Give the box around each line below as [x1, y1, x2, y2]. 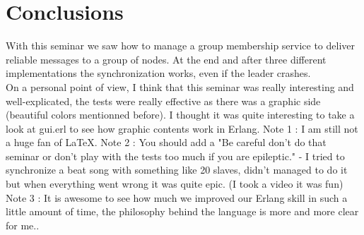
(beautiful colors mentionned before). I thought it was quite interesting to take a [6, 107, 355, 122]
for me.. [6, 217, 40, 232]
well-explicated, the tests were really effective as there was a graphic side [6, 93, 321, 108]
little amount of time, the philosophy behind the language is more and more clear [6, 204, 359, 219]
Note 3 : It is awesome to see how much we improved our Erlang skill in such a [6, 190, 348, 205]
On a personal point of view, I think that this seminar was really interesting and [6, 79, 354, 94]
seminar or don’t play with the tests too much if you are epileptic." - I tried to [6, 148, 345, 163]
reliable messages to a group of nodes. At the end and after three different [6, 52, 327, 66]
